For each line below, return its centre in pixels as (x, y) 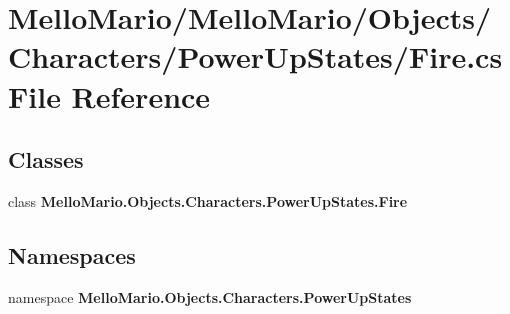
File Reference (109, 95)
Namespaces (72, 254)
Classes (46, 159)
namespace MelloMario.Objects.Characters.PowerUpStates (210, 296)
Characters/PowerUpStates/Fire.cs (255, 56)
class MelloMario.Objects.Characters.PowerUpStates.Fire (208, 200)
